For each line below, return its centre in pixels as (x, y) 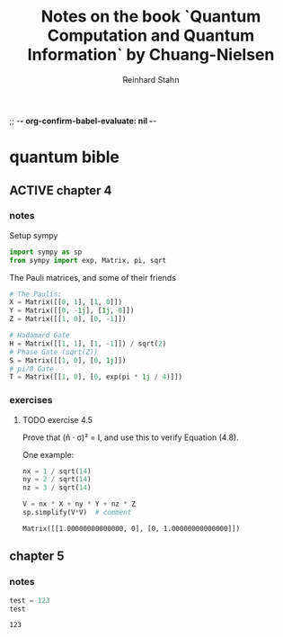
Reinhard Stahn (151, 79)
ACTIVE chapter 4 (61, 190)
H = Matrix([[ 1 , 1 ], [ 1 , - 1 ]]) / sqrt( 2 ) (88, 344)
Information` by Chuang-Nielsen (151, 55)
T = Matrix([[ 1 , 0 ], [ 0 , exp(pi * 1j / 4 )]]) (96, 377)
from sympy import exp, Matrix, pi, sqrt (88, 260)
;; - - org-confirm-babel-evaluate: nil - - (83, 121)
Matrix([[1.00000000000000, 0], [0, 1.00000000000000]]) (131, 528)
